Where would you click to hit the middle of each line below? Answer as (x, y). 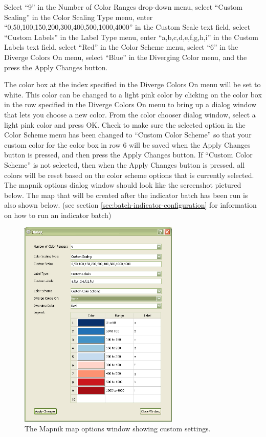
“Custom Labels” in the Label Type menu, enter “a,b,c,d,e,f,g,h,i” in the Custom (131, 37)
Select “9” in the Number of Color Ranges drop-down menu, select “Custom (123, 7)
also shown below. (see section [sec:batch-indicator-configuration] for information (130, 205)
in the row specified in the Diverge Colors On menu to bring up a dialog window (130, 104)
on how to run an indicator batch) (58, 215)
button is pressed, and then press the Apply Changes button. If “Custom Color (128, 155)
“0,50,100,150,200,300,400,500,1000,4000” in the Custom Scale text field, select (127, 27)
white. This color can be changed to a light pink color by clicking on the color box (133, 94)
